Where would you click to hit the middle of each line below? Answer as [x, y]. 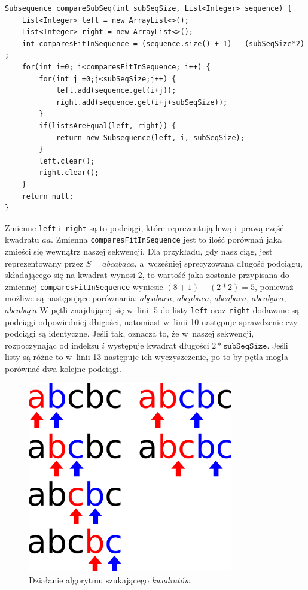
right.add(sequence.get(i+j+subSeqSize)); [142, 102]
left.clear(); [67, 161]
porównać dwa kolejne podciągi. [63, 369]
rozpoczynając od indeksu [52, 345]
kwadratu [22, 239]
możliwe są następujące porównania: [71, 298]
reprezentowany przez [44, 263]
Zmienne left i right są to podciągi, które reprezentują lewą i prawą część [144, 227]
